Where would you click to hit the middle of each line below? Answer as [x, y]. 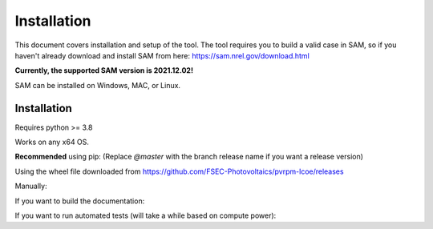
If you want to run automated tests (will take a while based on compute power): [146, 215]
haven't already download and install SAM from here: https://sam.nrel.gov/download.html [162, 55]
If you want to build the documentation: [80, 201]
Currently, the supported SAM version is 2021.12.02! [104, 70]
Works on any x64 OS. [52, 142]
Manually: [31, 186]
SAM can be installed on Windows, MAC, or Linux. [97, 85]
